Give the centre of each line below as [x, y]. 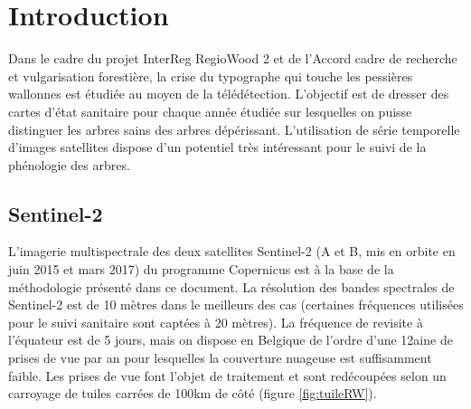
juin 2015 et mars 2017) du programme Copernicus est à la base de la [201, 269]
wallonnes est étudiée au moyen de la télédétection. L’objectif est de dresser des [229, 94]
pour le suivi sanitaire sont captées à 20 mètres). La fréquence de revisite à [216, 322]
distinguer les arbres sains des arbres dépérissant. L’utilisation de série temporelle [234, 129]
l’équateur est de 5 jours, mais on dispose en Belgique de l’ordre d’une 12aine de [231, 340]
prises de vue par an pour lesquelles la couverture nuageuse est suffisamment [220, 358]
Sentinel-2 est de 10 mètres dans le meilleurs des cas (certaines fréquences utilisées [236, 304]
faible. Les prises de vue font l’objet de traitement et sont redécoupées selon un [227, 375]
